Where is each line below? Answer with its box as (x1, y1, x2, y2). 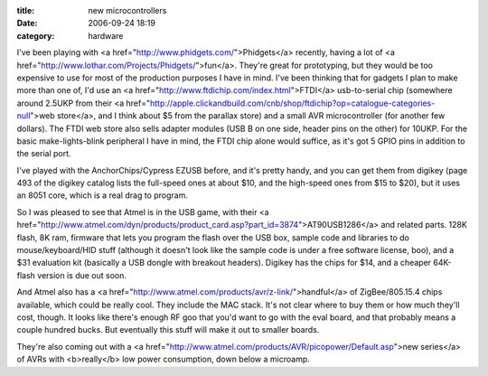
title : (16, 5, 35, 15)
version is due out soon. (37, 269, 127, 280)
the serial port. (16, 148, 71, 159)
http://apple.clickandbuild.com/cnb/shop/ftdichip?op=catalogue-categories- (149, 98, 436, 108)
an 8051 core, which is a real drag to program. (16, 190, 189, 201)
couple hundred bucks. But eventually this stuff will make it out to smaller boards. (16, 324, 320, 335)
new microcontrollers (88, 5, 167, 15)
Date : (16, 18, 38, 29)
